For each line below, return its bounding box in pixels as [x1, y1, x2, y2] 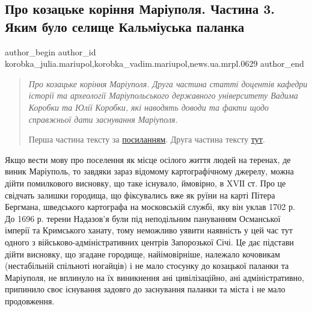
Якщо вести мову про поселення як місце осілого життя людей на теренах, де [5, 153, 291, 165]
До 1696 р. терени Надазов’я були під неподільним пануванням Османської [5, 212, 281, 224]
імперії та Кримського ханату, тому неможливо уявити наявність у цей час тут [5, 224, 293, 236]
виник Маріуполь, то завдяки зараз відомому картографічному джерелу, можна [5, 165, 294, 177]
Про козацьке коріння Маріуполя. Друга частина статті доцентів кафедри [28, 77, 308, 90]
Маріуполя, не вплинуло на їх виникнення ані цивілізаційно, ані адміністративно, [5, 271, 304, 283]
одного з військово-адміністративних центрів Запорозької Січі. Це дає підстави [5, 235, 294, 248]
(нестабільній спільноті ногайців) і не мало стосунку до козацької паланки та [5, 259, 289, 272]
